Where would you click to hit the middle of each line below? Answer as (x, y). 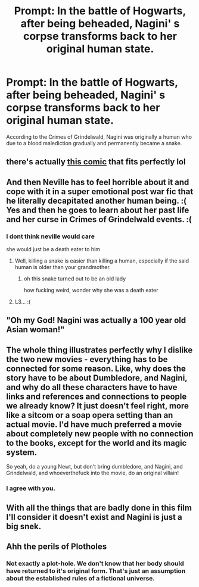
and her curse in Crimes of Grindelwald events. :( (99, 219)
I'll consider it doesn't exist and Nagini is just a (94, 517)
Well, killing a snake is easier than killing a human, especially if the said (102, 261)
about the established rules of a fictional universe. (80, 578)
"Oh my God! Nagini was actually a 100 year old (96, 321)
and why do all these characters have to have (92, 387)
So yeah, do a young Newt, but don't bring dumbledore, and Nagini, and (94, 467)
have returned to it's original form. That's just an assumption (96, 571)
